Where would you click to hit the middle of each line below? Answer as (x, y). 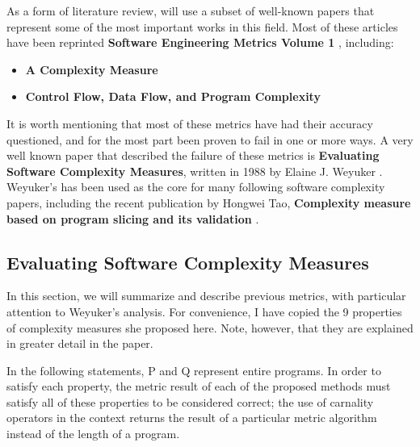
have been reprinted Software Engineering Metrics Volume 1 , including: (200, 42)
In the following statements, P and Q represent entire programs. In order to (194, 370)
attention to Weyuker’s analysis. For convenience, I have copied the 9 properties (204, 311)
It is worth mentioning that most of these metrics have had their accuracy (190, 123)
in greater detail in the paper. (80, 343)
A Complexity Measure (92, 69)
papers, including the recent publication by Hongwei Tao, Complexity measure (209, 202)
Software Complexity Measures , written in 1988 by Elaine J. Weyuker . (195, 171)
